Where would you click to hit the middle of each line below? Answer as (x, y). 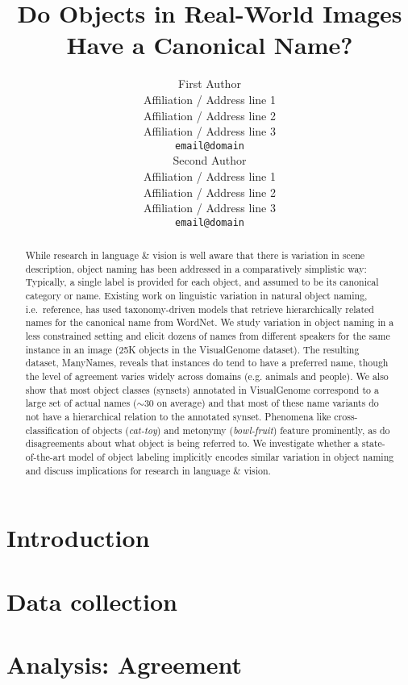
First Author (210, 84)
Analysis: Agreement (125, 664)
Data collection (92, 601)
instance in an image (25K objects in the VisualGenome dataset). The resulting (192, 349)
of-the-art (46, 457)
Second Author (210, 160)
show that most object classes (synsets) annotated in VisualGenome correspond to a (202, 389)
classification (52, 430)
